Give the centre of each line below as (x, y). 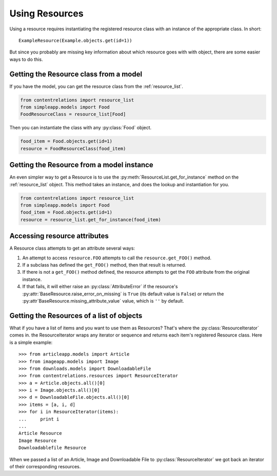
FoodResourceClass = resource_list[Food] (73, 114)
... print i (39, 419)
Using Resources (47, 13)
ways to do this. (26, 59)
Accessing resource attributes (59, 236)
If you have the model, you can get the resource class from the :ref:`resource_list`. (96, 86)
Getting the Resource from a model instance (81, 165)
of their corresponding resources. (45, 466)
